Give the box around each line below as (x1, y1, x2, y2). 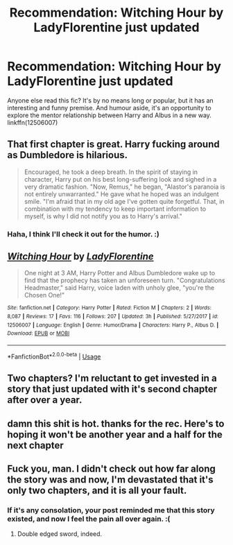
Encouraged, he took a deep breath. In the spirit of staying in (24, 168, 198, 176)
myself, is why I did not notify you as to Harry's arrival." (24, 211, 182, 220)
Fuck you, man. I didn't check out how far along (7, 462, 216, 474)
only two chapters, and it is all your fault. (7, 484, 187, 496)
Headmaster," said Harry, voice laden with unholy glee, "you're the (24, 284, 215, 292)
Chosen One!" (24, 291, 65, 300)
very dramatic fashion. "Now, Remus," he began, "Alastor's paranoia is (24, 182, 225, 191)
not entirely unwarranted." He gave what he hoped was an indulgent (24, 189, 220, 198)
